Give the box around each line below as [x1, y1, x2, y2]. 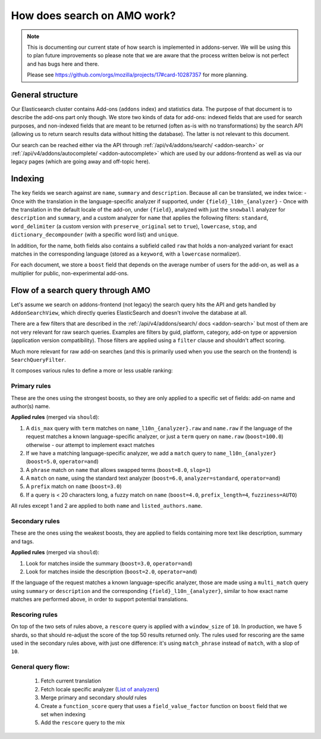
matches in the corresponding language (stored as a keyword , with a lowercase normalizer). [11, 250, 241, 257]
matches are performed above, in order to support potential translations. [11, 596, 188, 603]
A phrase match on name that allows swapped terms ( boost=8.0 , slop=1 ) [26, 466, 211, 473]
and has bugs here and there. [27, 60, 99, 67]
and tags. [11, 538, 34, 545]
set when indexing [40, 710, 86, 718]
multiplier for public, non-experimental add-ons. [11, 269, 129, 277]
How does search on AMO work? [11, 9, 176, 22]
